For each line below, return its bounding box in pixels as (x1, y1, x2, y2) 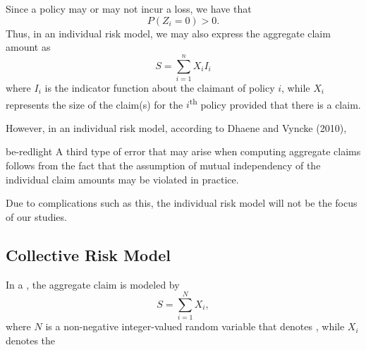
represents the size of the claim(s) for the (6, 97, 183, 111)
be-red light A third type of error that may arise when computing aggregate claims (6, 144, 361, 159)
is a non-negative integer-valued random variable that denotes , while (45, 319, 345, 334)
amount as (6, 40, 51, 54)
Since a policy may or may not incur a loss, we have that (6, 1, 252, 16)
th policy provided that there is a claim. (189, 95, 361, 111)
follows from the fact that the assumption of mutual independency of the (6, 157, 321, 172)
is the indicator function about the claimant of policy (44, 80, 275, 95)
